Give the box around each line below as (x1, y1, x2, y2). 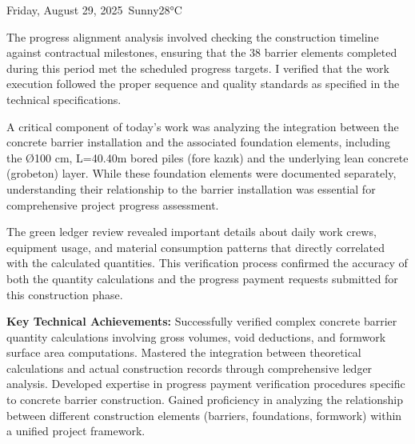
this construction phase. (6, 286, 123, 302)
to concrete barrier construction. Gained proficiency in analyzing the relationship (6, 391, 404, 408)
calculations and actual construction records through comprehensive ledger (6, 359, 373, 376)
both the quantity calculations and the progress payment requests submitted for (6, 270, 398, 286)
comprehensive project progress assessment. (6, 196, 219, 213)
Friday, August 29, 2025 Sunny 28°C (6, 2, 182, 18)
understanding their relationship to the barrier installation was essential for (6, 180, 376, 197)
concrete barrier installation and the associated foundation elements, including (6, 134, 391, 150)
